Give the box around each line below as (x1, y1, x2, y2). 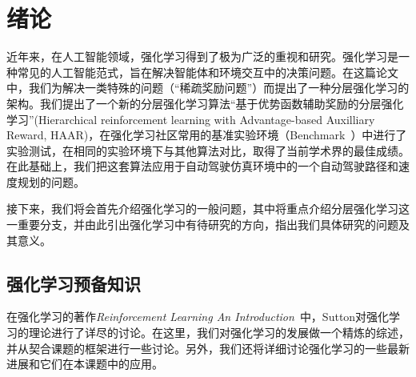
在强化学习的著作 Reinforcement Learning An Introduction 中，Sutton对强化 (6, 308, 390, 325)
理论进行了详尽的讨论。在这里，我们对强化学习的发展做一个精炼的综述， (28, 324, 410, 341)
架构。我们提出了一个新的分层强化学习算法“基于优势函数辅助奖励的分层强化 (6, 94, 404, 111)
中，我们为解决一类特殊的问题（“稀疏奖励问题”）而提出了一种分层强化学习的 (6, 79, 410, 96)
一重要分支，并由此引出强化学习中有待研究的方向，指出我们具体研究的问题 (6, 216, 398, 233)
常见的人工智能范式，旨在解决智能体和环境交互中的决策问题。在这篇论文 (17, 63, 398, 80)
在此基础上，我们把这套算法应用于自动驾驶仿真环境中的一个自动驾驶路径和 (6, 158, 398, 174)
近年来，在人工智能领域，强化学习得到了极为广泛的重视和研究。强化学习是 (6, 48, 398, 65)
